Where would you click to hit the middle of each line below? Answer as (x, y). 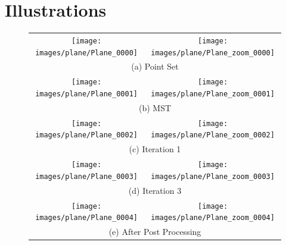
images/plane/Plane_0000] (86, 53)
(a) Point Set (155, 66)
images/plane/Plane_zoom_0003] (213, 176)
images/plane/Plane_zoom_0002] (213, 135)
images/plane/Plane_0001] (86, 94)
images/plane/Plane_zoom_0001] (213, 94)
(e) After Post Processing (155, 232)
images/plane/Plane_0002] (86, 135)
